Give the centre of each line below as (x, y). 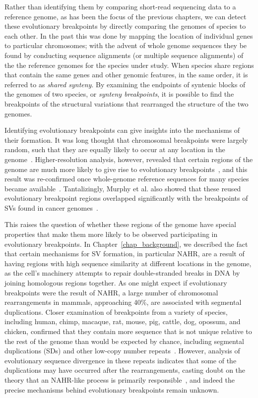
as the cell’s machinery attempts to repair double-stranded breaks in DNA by (122, 273)
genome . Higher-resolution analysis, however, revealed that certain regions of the (129, 159)
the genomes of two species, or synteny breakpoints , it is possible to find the (119, 94)
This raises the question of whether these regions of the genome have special (120, 224)
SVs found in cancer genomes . (51, 207)
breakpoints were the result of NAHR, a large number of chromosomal (111, 292)
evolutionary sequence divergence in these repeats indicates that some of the (121, 360)
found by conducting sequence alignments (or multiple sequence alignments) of (124, 55)
